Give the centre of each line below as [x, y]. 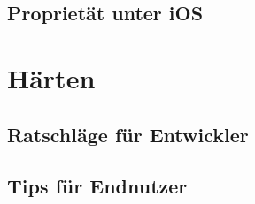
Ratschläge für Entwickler [128, 134]
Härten [51, 77]
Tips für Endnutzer [97, 186]
